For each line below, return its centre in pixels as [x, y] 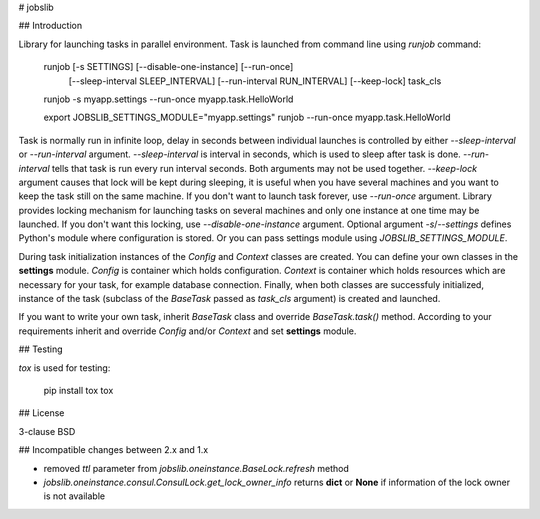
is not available [74, 496]
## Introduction [50, 26]
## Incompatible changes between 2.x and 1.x [113, 450]
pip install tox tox [78, 390]
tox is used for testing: [64, 367]
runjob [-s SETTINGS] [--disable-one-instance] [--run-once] [168, 67]
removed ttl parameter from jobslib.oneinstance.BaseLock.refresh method [196, 468]
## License [41, 413]
